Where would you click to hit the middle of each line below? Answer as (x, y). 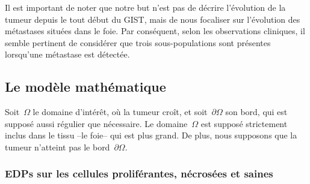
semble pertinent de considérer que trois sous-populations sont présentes (138, 42)
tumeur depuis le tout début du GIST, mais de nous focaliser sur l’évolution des (153, 19)
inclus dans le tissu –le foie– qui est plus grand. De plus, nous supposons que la (151, 135)
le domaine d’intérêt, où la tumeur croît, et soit (120, 112)
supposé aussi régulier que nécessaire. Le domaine (96, 123)
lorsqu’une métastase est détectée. (67, 54)
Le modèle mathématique (85, 87)
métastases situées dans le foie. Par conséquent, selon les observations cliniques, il (155, 31)
